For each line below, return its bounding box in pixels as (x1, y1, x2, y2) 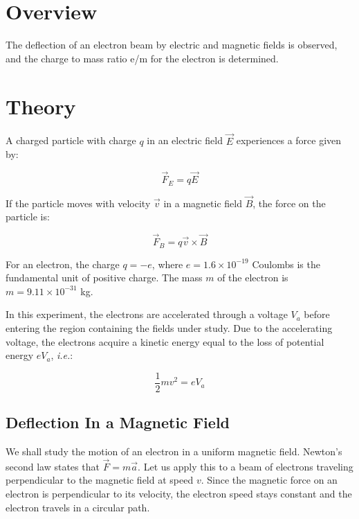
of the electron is (217, 270, 288, 285)
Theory (6, 91, 76, 120)
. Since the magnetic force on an (201, 473, 338, 487)
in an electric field (147, 133, 223, 148)
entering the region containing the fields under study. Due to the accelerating (6, 320, 333, 335)
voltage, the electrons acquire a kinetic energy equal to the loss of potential (6, 334, 324, 349)
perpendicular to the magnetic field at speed (6, 473, 194, 487)
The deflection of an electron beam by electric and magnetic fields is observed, (6, 37, 338, 52)
